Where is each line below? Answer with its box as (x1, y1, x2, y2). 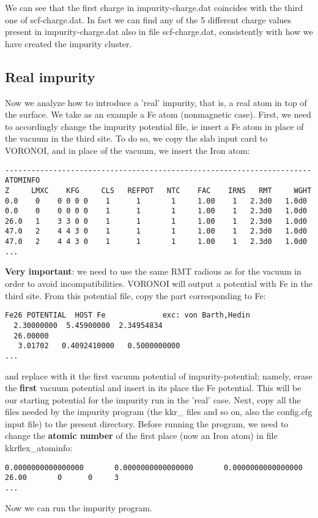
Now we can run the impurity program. (5, 501, 152, 514)
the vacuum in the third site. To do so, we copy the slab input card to (5, 132, 268, 145)
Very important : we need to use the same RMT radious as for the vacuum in (5, 265, 301, 278)
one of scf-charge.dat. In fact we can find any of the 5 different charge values (5, 13, 292, 26)
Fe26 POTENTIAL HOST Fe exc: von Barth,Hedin (5, 311, 250, 320)
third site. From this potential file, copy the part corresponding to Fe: (5, 289, 266, 302)
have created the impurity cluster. (5, 37, 132, 50)
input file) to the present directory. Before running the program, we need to (5, 417, 289, 430)
